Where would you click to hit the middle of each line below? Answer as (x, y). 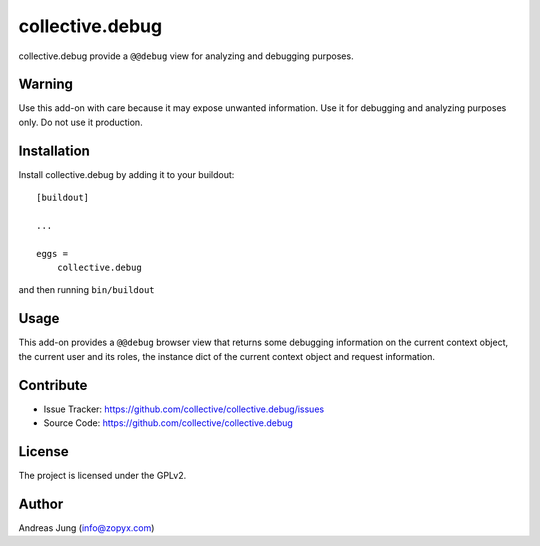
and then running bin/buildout (86, 290)
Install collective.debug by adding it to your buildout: (126, 174)
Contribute (53, 385)
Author (41, 503)
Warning (46, 84)
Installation (54, 150)
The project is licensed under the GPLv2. (102, 475)
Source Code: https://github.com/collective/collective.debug (168, 423)
